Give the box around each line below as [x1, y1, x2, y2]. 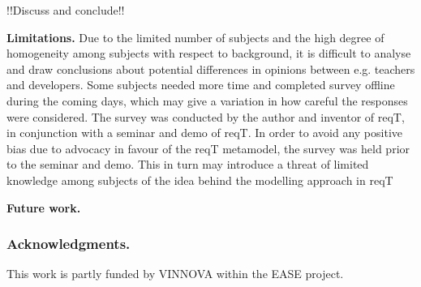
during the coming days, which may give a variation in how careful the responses [6, 92, 408, 109]
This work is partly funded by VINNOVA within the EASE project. [6, 265, 344, 282]
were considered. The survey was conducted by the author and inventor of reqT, [6, 108, 405, 125]
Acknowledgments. [6, 233, 131, 254]
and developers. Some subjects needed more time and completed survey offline [6, 76, 395, 93]
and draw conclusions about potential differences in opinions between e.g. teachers [6, 60, 415, 77]
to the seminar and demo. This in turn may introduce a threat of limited [6, 156, 369, 173]
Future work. [6, 199, 81, 216]
